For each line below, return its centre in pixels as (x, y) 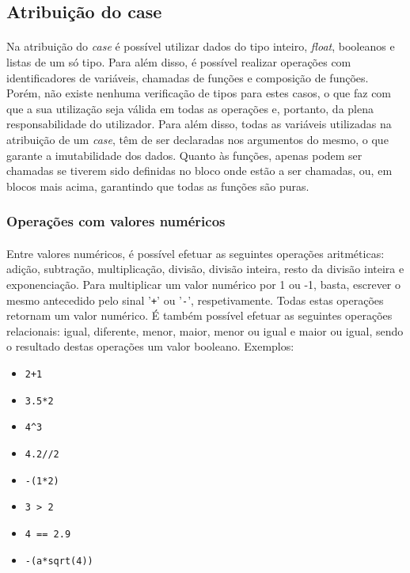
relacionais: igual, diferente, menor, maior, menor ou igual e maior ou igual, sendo (205, 330)
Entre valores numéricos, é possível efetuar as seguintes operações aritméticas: (196, 253)
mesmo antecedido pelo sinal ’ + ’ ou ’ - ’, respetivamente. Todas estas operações (195, 300)
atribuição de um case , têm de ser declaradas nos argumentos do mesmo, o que (197, 139)
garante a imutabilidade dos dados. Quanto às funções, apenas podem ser (184, 155)
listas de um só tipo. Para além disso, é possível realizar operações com (179, 61)
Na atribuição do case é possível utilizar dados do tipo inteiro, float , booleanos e (201, 46)
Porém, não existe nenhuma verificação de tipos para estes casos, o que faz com (199, 93)
